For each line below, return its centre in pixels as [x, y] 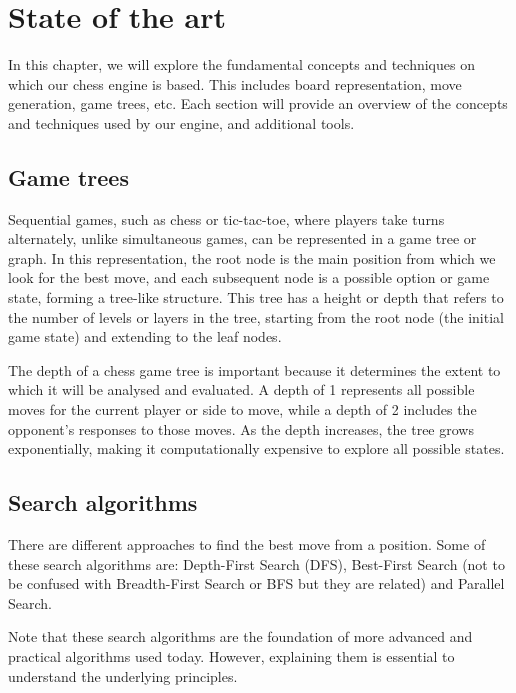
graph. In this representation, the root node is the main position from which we [252, 257]
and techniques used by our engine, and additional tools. [181, 122]
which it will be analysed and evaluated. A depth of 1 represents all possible [241, 389]
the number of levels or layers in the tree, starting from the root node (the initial [256, 316]
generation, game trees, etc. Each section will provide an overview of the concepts [258, 103]
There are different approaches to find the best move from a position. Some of [247, 544]
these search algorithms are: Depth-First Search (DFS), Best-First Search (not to [256, 563]
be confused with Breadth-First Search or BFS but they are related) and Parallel [256, 583]
